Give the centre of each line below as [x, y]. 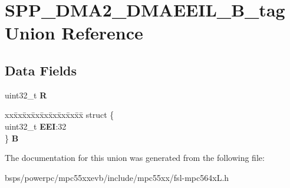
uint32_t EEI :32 [36, 126]
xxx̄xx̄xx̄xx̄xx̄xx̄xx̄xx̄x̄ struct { [60, 115]
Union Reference [74, 33]
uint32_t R [26, 95]
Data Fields [41, 70]
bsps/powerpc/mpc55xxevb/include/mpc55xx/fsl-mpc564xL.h [117, 177]
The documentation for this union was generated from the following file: [135, 158]
